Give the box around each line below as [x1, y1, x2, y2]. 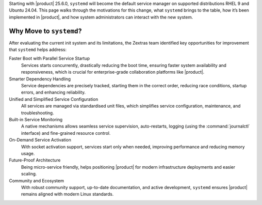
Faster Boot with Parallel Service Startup [9, 56, 90, 62]
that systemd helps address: [9, 47, 66, 53]
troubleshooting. [21, 110, 54, 116]
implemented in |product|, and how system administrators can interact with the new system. [9, 14, 193, 20]
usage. [21, 150, 35, 156]
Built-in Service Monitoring [9, 116, 63, 122]
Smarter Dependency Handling [9, 76, 71, 82]
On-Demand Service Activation [9, 137, 71, 143]
